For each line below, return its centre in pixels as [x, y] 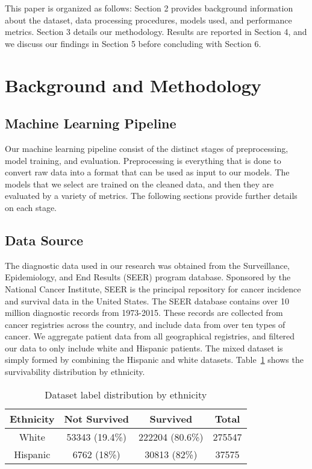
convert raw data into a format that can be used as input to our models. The [147, 172]
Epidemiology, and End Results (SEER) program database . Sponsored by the [148, 277]
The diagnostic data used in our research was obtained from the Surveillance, [148, 265]
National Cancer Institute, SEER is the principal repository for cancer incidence [153, 288]
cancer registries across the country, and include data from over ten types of [145, 324]
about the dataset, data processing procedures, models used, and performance [148, 20]
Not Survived [97, 418]
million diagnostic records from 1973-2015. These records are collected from [144, 313]
